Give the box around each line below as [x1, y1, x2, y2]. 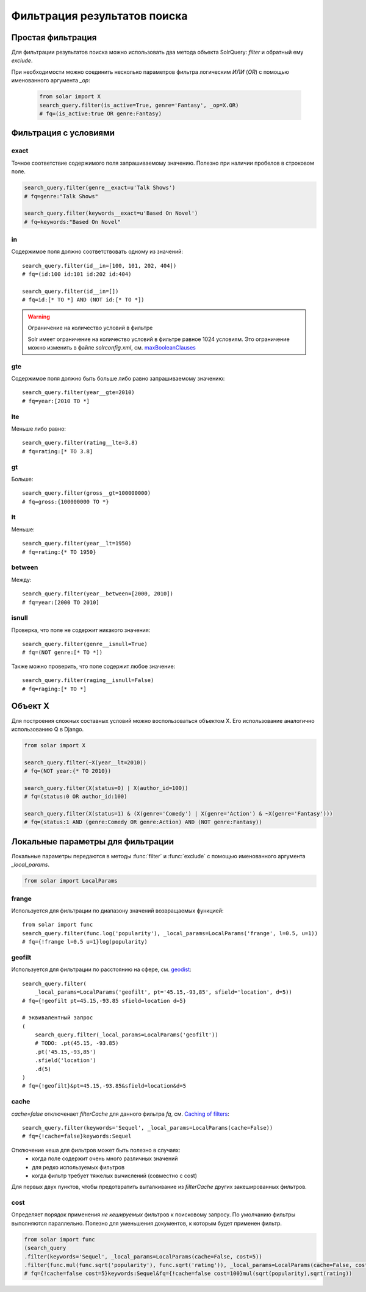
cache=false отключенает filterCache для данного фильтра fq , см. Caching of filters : [11, 1110, 230, 1118]
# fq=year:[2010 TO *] [22, 397, 90, 404]
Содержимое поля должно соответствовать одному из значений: [11, 248, 183, 256]
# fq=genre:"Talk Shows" [24, 193, 99, 199]
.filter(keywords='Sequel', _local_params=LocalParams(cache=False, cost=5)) [24, 1253, 262, 1260]
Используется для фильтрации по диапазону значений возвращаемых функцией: [11, 907, 224, 914]
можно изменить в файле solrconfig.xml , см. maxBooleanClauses [27, 343, 196, 351]
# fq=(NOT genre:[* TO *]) [22, 649, 103, 656]
